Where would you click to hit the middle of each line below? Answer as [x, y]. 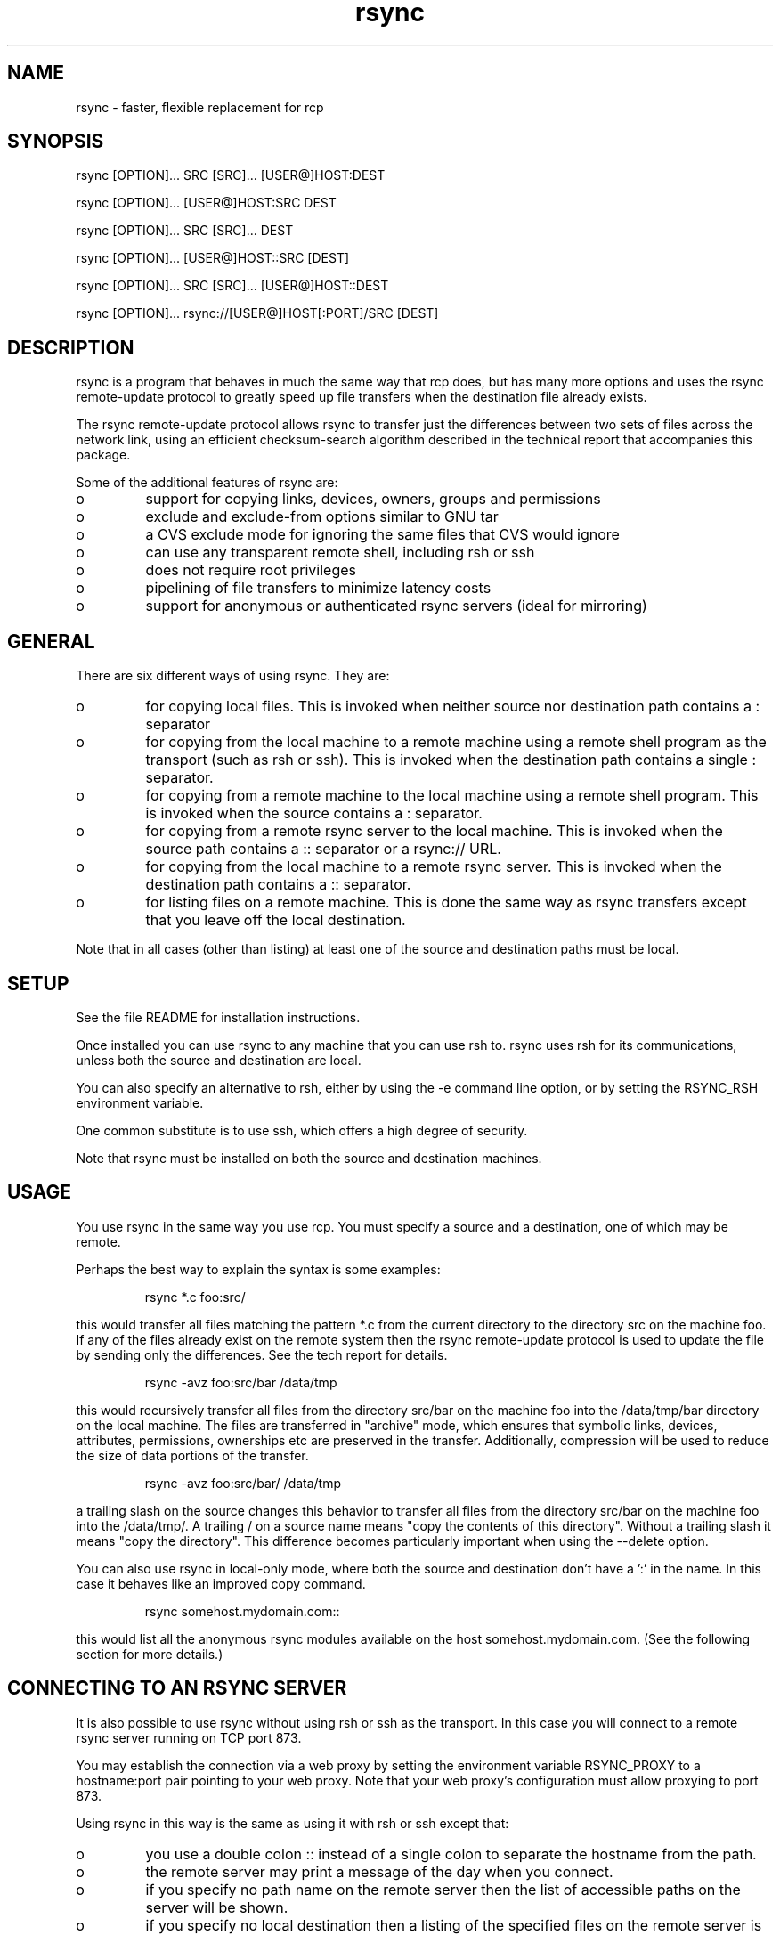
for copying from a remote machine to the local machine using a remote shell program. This [452, 796]
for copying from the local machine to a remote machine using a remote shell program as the [456, 742]
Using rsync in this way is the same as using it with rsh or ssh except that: [292, 1823]
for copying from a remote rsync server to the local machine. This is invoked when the [434, 831]
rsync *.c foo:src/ [195, 1297]
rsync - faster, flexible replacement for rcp [200, 107]
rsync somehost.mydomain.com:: [242, 1611]
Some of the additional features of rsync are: [207, 483]
